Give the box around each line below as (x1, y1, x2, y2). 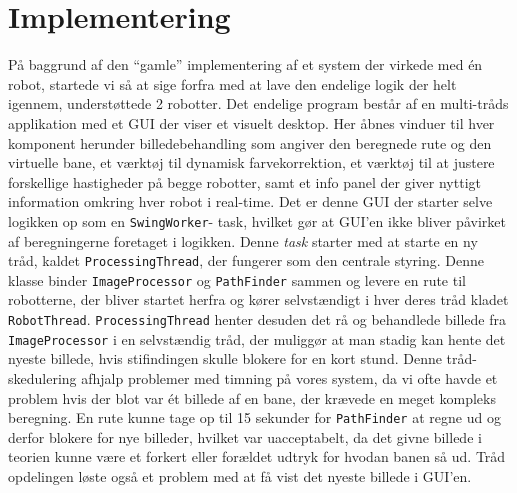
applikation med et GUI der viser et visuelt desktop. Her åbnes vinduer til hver (8, 112, 495, 133)
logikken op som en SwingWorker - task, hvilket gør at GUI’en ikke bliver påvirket (8, 210, 506, 231)
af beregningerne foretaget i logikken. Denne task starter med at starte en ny (8, 230, 478, 251)
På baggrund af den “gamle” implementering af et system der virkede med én (8, 54, 483, 75)
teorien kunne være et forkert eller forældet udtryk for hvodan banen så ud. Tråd (8, 446, 506, 467)
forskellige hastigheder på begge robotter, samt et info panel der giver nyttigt (8, 171, 481, 192)
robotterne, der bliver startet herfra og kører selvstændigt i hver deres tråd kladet (8, 289, 509, 310)
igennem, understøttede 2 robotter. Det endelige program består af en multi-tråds (8, 93, 509, 114)
